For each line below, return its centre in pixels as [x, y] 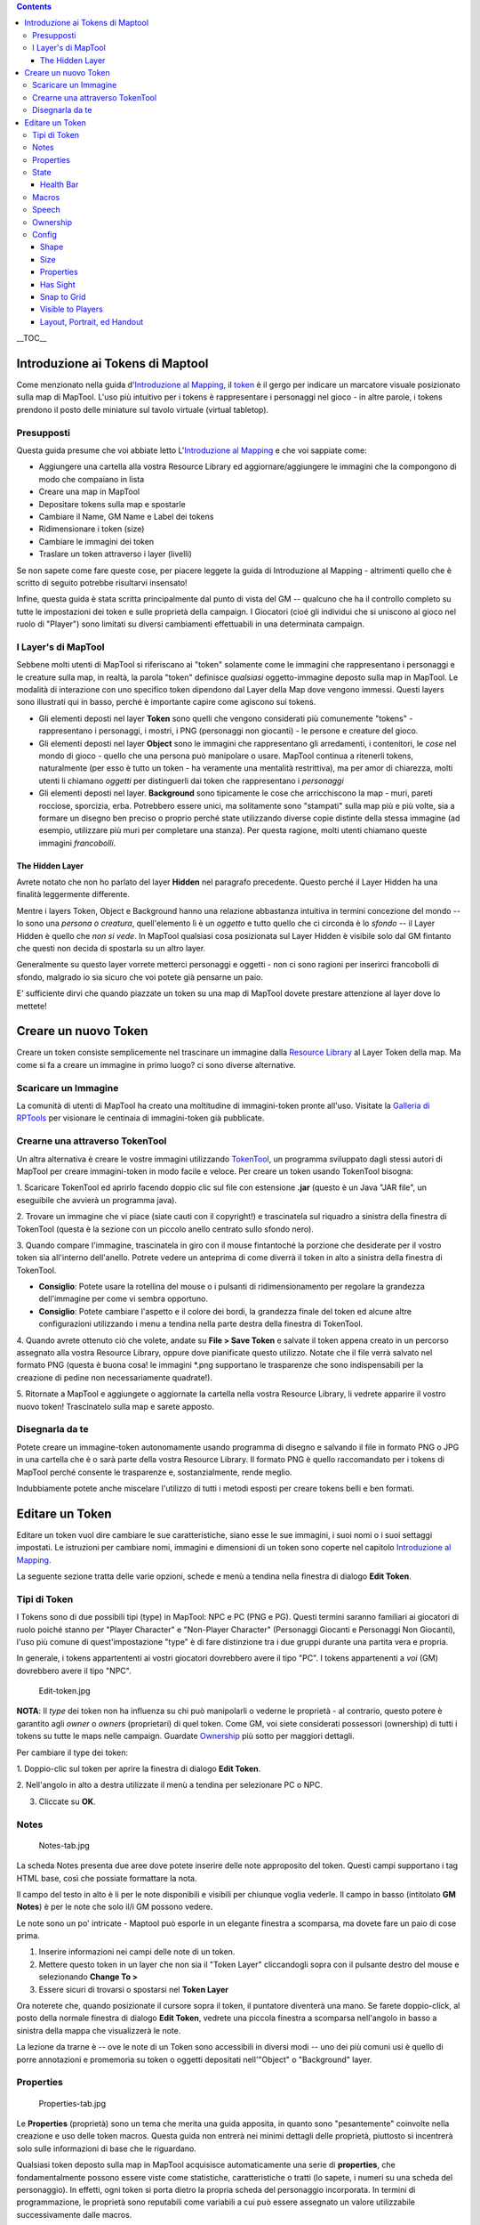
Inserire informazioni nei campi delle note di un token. [137, 1952]
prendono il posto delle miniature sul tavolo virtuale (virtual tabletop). [143, 409]
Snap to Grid [63, 296]
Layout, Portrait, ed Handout [92, 321]
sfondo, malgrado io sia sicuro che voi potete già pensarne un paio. [140, 977]
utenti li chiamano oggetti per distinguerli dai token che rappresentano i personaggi [191, 781]
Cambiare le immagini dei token [96, 541]
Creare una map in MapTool [89, 492]
